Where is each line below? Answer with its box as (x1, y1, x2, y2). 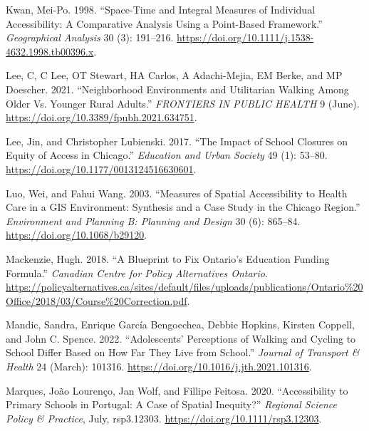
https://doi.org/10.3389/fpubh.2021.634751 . (6, 110, 197, 125)
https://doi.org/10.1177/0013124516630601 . (6, 161, 197, 176)
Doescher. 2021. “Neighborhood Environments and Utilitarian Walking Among (6, 81, 349, 96)
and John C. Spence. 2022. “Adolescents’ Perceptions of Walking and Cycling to (6, 331, 356, 346)
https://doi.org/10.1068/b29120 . (6, 227, 147, 242)
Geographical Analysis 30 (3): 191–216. (6, 30, 174, 45)
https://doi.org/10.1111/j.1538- (177, 30, 314, 45)
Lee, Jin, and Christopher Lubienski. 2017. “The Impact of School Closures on (6, 133, 348, 148)
